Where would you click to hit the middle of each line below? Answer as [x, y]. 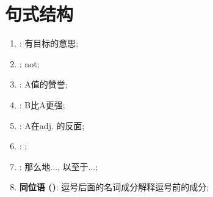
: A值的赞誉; [43, 84]
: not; [29, 63]
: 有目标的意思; [49, 43]
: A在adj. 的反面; [52, 125]
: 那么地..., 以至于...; [59, 166]
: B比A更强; [42, 104]
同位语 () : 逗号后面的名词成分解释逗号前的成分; [114, 187]
